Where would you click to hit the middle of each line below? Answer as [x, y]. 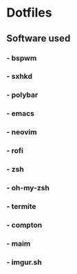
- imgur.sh [24, 262]
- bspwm [22, 58]
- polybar [22, 95]
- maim [19, 244]
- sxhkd [19, 76]
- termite [21, 206]
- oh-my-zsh [28, 188]
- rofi [15, 151]
